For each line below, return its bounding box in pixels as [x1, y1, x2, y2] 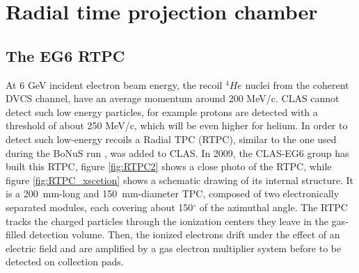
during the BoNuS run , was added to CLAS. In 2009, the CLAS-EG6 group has [6, 145, 349, 160]
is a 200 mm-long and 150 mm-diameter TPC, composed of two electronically [6, 186, 340, 201]
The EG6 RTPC [6, 44, 125, 66]
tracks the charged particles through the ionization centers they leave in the [6, 213, 328, 228]
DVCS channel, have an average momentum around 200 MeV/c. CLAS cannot [6, 91, 340, 106]
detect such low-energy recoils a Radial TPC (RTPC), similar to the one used [6, 131, 337, 146]
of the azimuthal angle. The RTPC [199, 199, 348, 214]
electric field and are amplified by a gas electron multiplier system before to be [6, 240, 342, 255]
